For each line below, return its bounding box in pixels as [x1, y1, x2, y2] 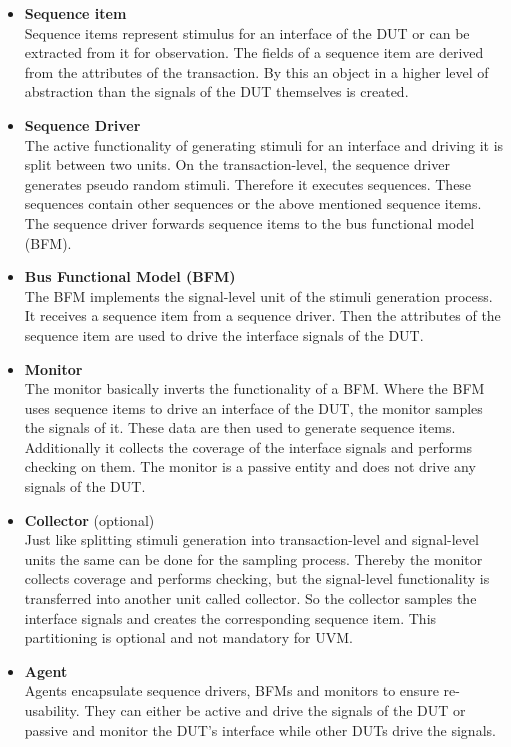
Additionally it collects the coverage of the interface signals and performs [24, 436, 473, 457]
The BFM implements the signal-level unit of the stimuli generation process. [24, 285, 493, 306]
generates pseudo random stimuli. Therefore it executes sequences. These [24, 173, 472, 194]
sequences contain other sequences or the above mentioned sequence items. [24, 193, 482, 214]
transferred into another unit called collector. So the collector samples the [24, 588, 477, 609]
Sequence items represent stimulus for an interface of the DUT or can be [24, 22, 470, 43]
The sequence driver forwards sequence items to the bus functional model [24, 212, 475, 233]
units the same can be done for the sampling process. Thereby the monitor [24, 548, 483, 569]
